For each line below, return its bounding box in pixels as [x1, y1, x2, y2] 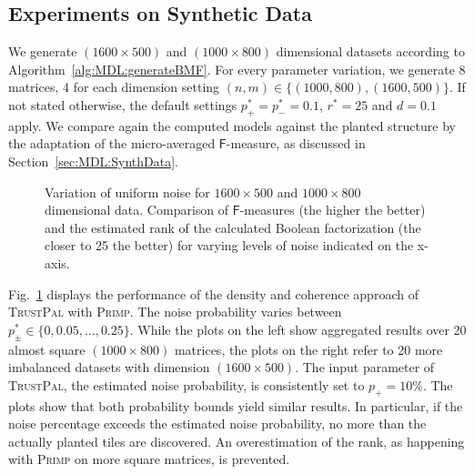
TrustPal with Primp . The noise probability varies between [8, 302, 342, 321]
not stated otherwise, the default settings [8, 95, 237, 114]
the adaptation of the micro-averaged [8, 134, 216, 153]
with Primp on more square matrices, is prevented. [8, 449, 290, 469]
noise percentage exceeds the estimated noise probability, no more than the [8, 414, 427, 433]
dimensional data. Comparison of [45, 200, 229, 219]
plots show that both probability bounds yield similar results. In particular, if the [8, 396, 463, 415]
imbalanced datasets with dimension [8, 358, 210, 377]
